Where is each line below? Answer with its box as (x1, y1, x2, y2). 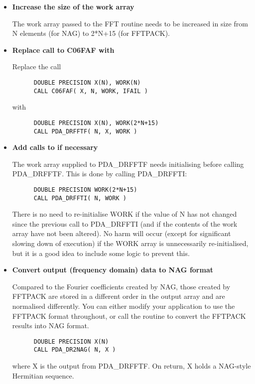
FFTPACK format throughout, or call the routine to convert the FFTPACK (12, 310, 246, 321)
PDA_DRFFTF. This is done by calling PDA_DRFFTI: (12, 168, 187, 179)
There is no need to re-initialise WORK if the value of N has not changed (12, 209, 237, 219)
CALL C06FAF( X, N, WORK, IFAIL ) (33, 87, 148, 95)
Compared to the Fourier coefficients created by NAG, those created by (12, 281, 231, 291)
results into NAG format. (12, 320, 89, 331)
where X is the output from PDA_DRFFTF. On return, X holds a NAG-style (12, 361, 251, 371)
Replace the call (12, 61, 61, 72)
